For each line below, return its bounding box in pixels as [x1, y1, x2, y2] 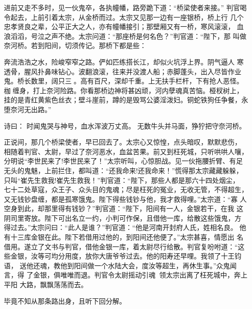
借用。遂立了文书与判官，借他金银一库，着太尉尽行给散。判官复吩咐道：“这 [4, 241, 245, 251]
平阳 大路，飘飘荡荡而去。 [4, 279, 88, 290]
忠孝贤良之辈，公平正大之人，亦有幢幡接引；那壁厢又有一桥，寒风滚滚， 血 [4, 21, 244, 32]
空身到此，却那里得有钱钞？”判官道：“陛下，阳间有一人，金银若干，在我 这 [4, 203, 243, 213]
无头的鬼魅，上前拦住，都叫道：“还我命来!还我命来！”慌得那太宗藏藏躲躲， [4, 165, 243, 175]
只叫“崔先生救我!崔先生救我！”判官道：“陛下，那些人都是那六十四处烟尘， [4, 175, 239, 185]
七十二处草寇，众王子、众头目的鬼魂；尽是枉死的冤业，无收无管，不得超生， [4, 184, 248, 195]
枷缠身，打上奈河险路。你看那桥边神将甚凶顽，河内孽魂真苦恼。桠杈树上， [4, 85, 243, 95]
